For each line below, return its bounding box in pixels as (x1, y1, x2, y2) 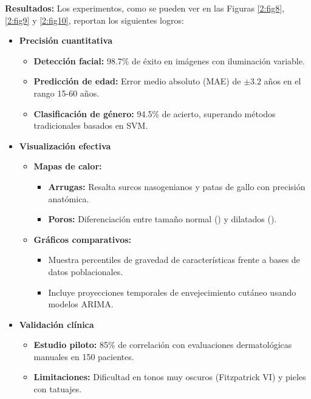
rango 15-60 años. (33, 86, 100, 99)
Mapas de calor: (33, 160, 102, 172)
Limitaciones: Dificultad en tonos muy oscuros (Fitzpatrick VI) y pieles (33, 370, 306, 383)
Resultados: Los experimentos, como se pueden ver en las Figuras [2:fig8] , (5, 2, 285, 14)
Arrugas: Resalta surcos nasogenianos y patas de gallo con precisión (48, 180, 306, 193)
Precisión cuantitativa (19, 34, 112, 47)
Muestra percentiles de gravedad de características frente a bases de (48, 253, 300, 266)
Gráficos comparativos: (33, 233, 132, 245)
